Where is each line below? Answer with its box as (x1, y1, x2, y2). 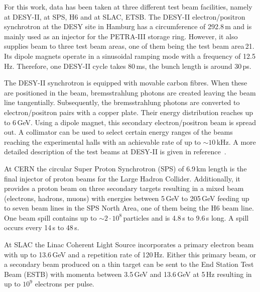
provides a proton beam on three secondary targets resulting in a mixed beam (4, 183, 244, 193)
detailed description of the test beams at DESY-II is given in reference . (4, 146, 226, 157)
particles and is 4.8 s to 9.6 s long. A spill (123, 212, 249, 223)
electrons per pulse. (35, 278, 94, 289)
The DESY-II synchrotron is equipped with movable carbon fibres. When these (4, 77, 247, 88)
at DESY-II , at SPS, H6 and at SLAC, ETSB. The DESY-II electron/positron (4, 11, 245, 22)
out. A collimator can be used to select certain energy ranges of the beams (4, 127, 233, 137)
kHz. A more (216, 136, 256, 147)
